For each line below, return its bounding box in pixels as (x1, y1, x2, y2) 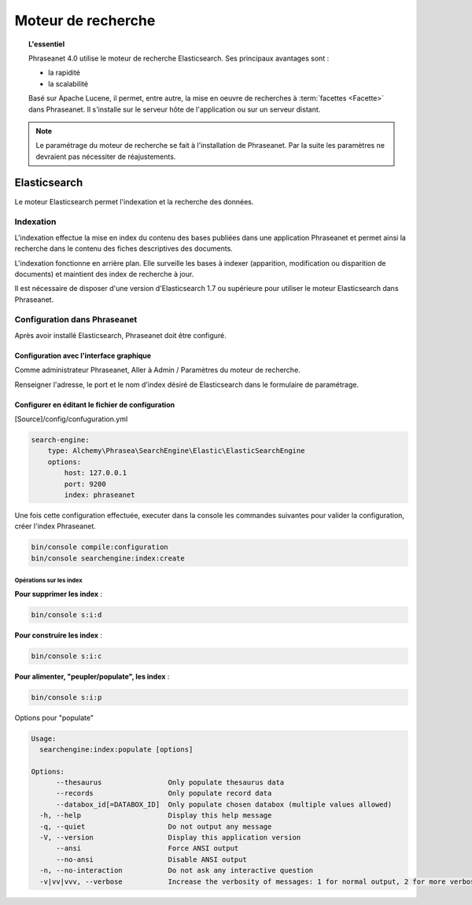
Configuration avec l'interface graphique (14, 351, 152, 360)
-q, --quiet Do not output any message (39, 822, 272, 831)
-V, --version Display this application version (39, 833, 301, 842)
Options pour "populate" (14, 712, 94, 723)
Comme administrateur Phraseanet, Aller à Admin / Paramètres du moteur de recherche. (14, 366, 301, 375)
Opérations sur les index (14, 576, 83, 585)
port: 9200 (64, 480, 106, 488)
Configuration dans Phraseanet (14, 315, 138, 326)
